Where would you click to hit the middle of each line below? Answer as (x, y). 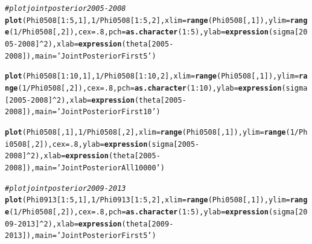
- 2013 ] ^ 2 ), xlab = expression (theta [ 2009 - (94, 224)
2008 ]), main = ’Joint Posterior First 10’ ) (83, 112)
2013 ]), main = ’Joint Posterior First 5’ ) (81, 236)
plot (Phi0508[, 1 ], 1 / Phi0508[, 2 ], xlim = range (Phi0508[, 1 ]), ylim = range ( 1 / (152, 132)
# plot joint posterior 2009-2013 (65, 188)
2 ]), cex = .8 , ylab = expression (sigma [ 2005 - (117, 144)
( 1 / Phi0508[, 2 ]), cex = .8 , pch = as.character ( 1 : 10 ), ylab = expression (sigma (163, 88)
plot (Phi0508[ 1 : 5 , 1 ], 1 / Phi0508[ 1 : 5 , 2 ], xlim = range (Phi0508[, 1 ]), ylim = (148, 20)
